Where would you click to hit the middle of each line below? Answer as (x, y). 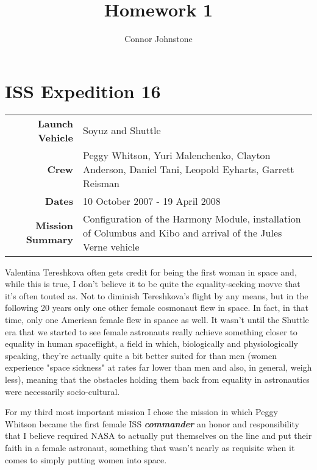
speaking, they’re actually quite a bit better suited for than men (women (141, 355)
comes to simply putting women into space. (86, 459)
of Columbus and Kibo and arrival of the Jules (183, 232)
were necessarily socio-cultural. (62, 391)
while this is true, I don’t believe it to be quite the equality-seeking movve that (153, 284)
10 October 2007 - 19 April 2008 (152, 201)
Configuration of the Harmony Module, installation (192, 218)
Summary (49, 240)
